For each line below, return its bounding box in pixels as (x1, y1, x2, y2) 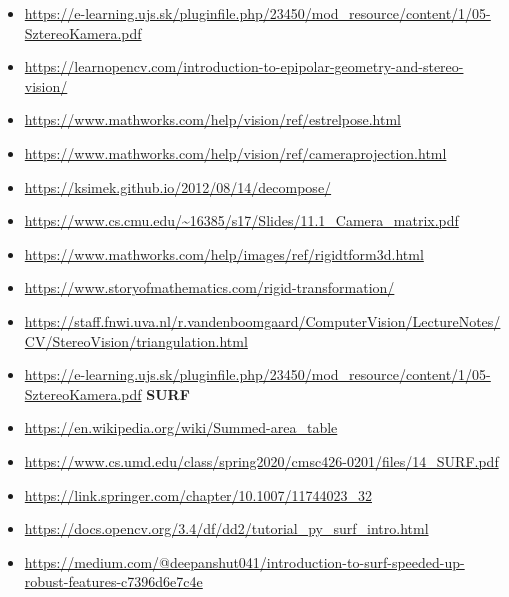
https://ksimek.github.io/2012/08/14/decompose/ (24, 176, 332, 197)
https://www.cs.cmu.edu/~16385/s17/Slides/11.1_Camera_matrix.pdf (24, 210, 459, 231)
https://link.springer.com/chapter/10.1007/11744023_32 (24, 484, 372, 505)
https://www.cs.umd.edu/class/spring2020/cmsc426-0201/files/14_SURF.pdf (24, 450, 499, 471)
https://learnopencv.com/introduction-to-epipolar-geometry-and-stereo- (24, 56, 464, 77)
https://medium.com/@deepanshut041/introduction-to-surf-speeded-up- (24, 551, 465, 572)
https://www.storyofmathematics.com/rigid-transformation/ (24, 277, 395, 298)
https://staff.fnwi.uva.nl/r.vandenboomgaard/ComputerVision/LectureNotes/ (24, 310, 501, 331)
